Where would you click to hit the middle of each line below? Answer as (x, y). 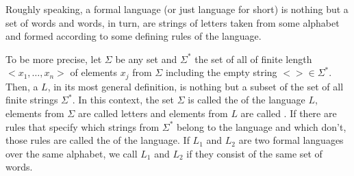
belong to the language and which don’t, (261, 126)
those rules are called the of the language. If (98, 140)
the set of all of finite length (253, 59)
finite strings (32, 100)
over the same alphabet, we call (72, 153)
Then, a (22, 86)
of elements (94, 72)
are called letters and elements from (153, 113)
